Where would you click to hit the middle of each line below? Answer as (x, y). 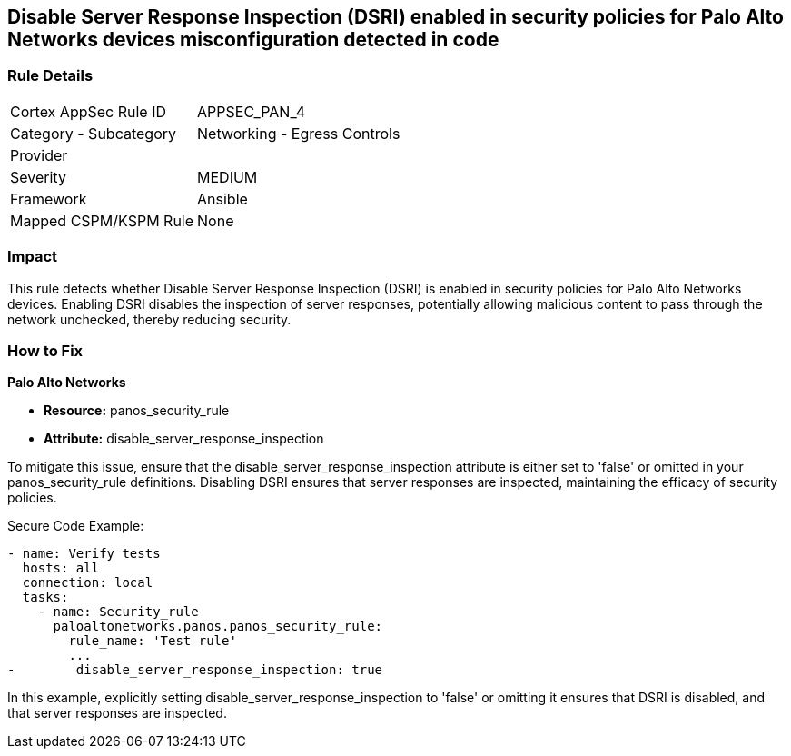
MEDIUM (227, 177)
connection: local (88, 583)
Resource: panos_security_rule (137, 411)
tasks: (45, 597)
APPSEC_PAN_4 (252, 111)
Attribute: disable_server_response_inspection (184, 439)
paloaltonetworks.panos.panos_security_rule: (218, 627)
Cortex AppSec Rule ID (89, 111)
